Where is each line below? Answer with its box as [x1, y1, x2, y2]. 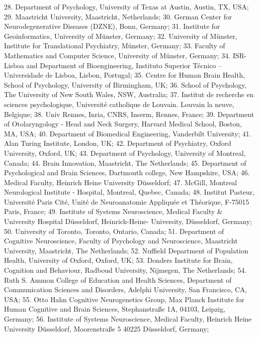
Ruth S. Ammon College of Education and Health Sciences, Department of [4, 274, 232, 285]
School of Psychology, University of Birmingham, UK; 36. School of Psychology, [4, 79, 247, 90]
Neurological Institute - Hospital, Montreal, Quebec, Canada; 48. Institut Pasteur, [4, 187, 255, 197]
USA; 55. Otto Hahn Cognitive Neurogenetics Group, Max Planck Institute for [4, 294, 245, 304]
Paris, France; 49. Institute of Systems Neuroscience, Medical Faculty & [4, 206, 223, 217]
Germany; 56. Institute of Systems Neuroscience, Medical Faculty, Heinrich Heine [4, 314, 252, 324]
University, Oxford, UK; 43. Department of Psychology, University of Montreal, [4, 147, 246, 158]
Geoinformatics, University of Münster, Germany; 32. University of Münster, [4, 30, 238, 41]
